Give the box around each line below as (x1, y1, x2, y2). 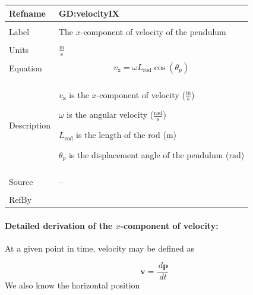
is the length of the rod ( (76, 128, 166, 141)
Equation (9, 61, 42, 74)
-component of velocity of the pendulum (80, 25, 226, 37)
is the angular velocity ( (67, 108, 154, 121)
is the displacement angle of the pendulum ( (68, 148, 229, 161)
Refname (9, 7, 46, 19)
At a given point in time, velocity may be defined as (5, 241, 194, 254)
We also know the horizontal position (5, 279, 140, 291)
